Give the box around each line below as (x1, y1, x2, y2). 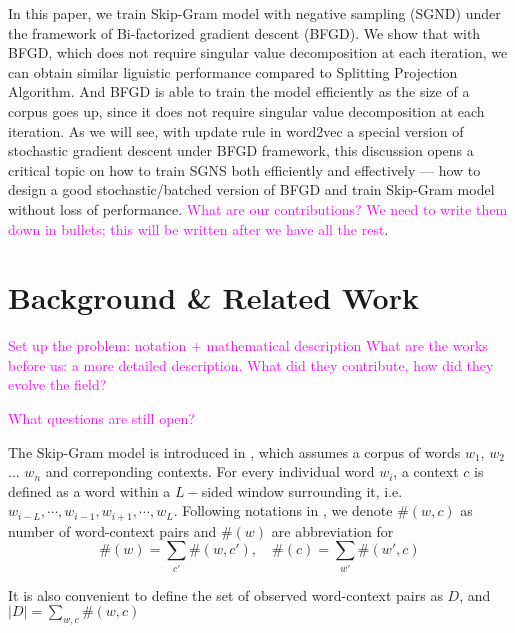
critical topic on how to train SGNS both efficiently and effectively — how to (8, 159, 481, 180)
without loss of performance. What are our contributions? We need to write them (8, 198, 508, 219)
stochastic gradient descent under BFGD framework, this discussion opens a (8, 140, 474, 161)
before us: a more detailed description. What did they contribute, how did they (8, 354, 494, 375)
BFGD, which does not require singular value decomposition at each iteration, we (8, 42, 508, 63)
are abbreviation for (271, 520, 394, 541)
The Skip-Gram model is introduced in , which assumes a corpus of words (8, 441, 461, 462)
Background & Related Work (8, 277, 419, 318)
